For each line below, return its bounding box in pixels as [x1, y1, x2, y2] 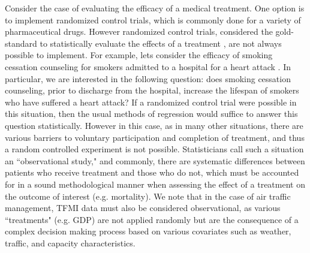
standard [5, 37, 37, 49]
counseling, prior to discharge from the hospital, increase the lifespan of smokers [5, 84, 299, 97]
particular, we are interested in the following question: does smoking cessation [5, 72, 291, 85]
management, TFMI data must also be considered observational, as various [5, 201, 281, 214]
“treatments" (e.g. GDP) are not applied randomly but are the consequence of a [5, 213, 299, 225]
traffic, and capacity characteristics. [5, 236, 136, 249]
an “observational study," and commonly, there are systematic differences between [5, 154, 305, 167]
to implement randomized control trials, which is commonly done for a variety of [5, 13, 301, 26]
